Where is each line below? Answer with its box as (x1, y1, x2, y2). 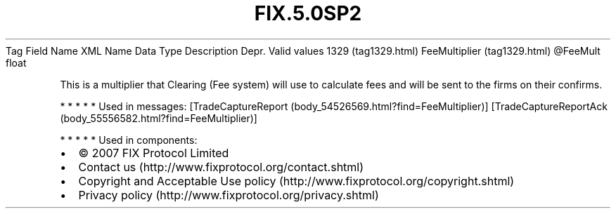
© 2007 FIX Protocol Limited (78, 145, 229, 160)
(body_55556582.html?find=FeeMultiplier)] (60, 112, 257, 124)
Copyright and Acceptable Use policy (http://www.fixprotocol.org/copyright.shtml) (78, 173, 515, 188)
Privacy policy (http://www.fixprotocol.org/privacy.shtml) (78, 187, 379, 202)
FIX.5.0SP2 (254, 1, 362, 25)
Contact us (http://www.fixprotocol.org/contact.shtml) (78, 159, 364, 174)
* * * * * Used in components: (60, 133, 198, 146)
